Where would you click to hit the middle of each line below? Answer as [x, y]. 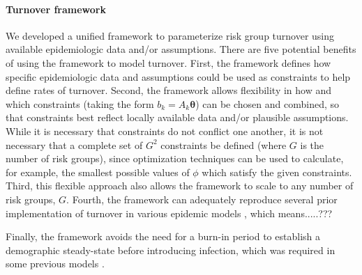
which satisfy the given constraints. [277, 172]
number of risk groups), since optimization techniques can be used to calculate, [175, 158]
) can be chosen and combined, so [267, 103]
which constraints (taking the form [80, 103]
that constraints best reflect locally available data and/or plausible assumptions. [177, 117]
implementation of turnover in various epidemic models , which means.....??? [169, 213]
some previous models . [55, 264]
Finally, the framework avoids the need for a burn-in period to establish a [163, 236]
